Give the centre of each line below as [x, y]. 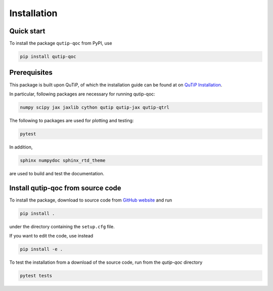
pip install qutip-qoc [48, 57]
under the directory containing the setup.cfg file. [62, 226]
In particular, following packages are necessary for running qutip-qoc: [82, 94]
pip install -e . [41, 249]
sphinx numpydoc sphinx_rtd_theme [63, 160]
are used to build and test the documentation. [57, 173]
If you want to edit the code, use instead [51, 236]
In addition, [21, 147]
